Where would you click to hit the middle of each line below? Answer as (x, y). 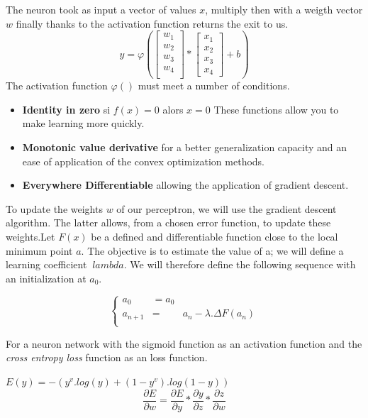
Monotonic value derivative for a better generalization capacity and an (185, 147)
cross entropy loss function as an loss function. (107, 357)
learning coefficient (46, 264)
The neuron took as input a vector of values (101, 9)
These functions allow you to (276, 109)
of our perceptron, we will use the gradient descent (227, 208)
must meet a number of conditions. (214, 86)
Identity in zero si (66, 109)
